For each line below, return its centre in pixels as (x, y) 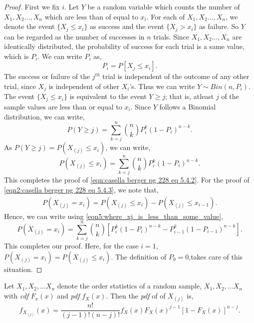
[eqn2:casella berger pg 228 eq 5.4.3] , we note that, (81, 189)
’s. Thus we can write (162, 86)
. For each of (166, 16)
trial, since (20, 86)
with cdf (16, 296)
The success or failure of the (47, 76)
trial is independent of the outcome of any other (176, 76)
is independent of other (84, 86)
